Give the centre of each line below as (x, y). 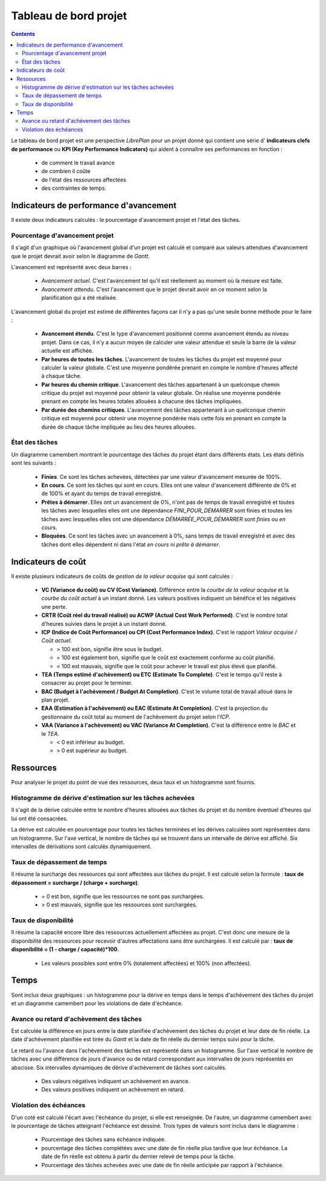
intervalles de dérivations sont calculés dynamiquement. (81, 847)
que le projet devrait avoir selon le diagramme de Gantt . (81, 256)
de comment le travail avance (78, 163)
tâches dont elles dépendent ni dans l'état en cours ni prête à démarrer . (131, 544)
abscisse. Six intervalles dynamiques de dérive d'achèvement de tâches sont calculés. (119, 1067)
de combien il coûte (66, 171)
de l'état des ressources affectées (84, 180)
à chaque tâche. (61, 376)
